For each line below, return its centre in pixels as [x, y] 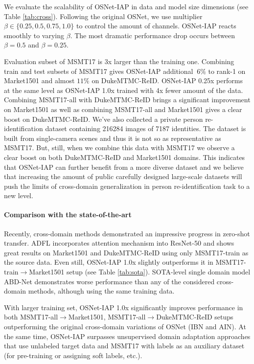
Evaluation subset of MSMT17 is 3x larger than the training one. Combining [119, 61]
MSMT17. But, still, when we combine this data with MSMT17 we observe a [119, 148]
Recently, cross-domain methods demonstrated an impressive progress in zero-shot [127, 233]
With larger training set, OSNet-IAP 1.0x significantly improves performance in [124, 307]
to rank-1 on [227, 71]
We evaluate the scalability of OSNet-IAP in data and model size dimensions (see [126, 6]
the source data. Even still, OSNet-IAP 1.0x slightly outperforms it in [109, 262]
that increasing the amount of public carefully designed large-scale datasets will [123, 176]
